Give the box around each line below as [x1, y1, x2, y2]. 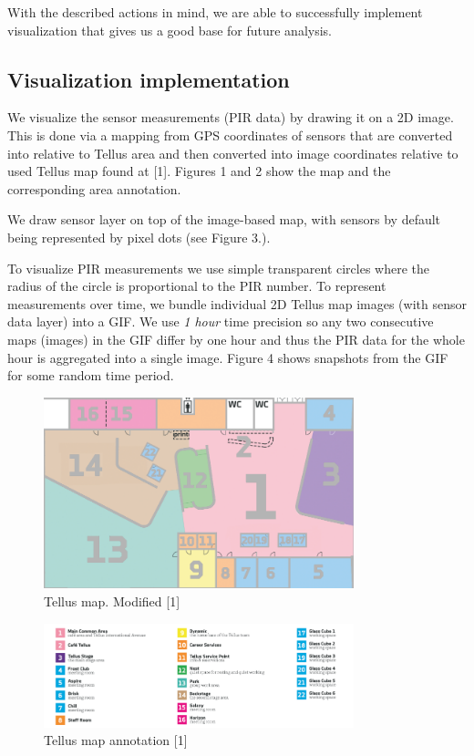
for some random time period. [7, 366, 174, 385]
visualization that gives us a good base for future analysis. [7, 20, 333, 39]
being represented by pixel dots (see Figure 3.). [7, 227, 271, 246]
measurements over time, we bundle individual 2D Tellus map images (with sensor [7, 294, 467, 313]
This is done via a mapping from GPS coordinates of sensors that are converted [7, 125, 453, 144]
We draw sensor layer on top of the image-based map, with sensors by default [7, 210, 441, 229]
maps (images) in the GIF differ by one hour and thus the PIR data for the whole [7, 329, 465, 348]
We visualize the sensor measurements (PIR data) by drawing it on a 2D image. [7, 108, 454, 127]
